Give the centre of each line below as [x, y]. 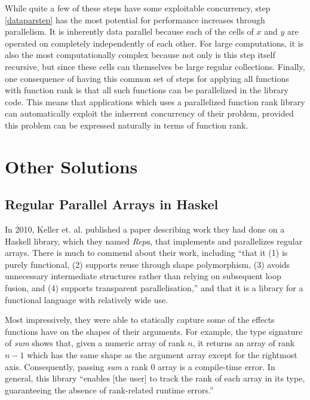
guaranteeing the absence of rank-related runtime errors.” [109, 390]
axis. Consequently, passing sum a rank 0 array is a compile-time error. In [140, 366]
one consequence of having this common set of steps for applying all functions [147, 78]
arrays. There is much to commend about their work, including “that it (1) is [146, 253]
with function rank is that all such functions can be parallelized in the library [147, 90]
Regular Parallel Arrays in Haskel [112, 204]
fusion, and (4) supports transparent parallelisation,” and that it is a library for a [154, 288]
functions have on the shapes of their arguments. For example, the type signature [154, 331]
